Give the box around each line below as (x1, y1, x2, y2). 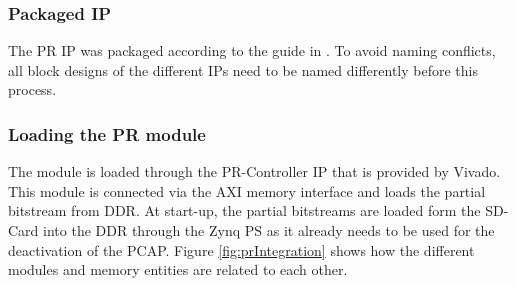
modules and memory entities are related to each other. (8, 259, 348, 280)
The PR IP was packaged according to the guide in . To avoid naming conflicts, (8, 40, 496, 61)
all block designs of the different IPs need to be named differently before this (8, 59, 478, 80)
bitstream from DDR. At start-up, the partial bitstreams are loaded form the (8, 200, 481, 221)
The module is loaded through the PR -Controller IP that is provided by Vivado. (8, 161, 501, 182)
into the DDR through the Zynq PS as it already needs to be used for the (43, 220, 495, 240)
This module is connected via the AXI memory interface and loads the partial (8, 180, 486, 201)
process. (8, 79, 57, 100)
